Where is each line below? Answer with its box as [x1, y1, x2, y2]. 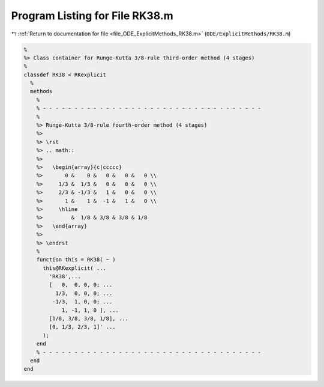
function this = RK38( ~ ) [36, 256, 116, 263]
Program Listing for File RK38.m [11, 9, 173, 22]
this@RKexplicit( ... [43, 264, 106, 272]
